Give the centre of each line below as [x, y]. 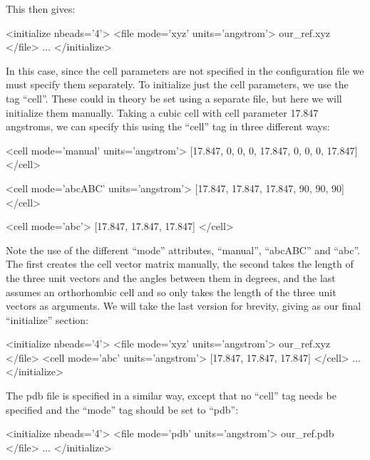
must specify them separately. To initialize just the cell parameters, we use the [177, 84]
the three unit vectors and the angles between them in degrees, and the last [171, 277]
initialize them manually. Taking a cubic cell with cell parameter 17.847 [162, 112]
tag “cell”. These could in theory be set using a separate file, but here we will [174, 98]
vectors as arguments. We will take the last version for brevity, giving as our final [184, 306]
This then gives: [41, 9]
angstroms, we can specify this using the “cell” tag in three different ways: [168, 126]
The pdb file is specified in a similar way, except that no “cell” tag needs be [171, 396]
